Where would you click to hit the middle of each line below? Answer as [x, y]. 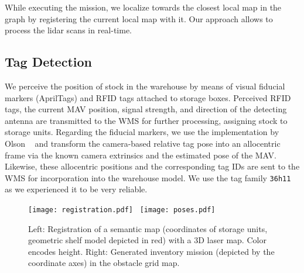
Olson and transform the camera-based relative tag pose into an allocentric [143, 143]
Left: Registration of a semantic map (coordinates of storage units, [148, 228]
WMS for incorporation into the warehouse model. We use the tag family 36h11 [148, 177]
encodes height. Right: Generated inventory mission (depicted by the [151, 251]
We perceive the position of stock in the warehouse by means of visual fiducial [145, 86]
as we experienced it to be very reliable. [76, 189]
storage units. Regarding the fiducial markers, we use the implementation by [142, 132]
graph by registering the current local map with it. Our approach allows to [139, 18]
